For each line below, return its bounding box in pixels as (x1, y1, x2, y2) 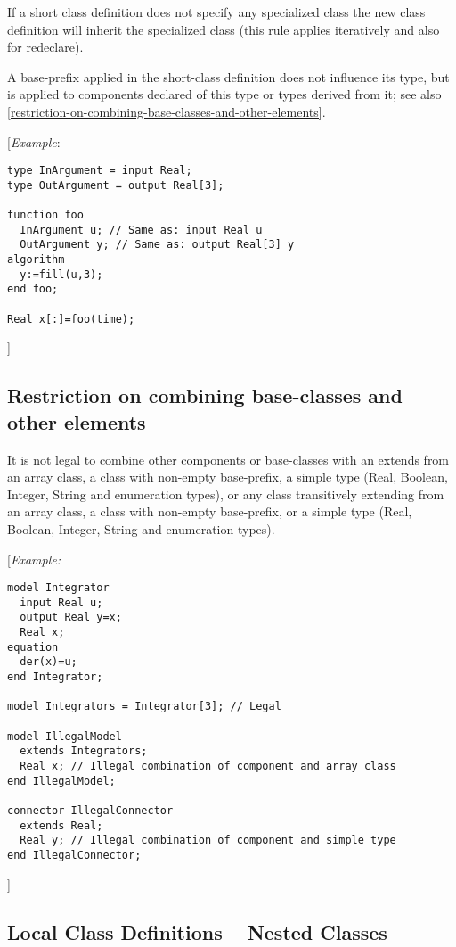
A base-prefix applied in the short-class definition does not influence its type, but (7, 67, 450, 86)
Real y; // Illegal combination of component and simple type (20, 834, 396, 847)
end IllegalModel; (7, 774, 116, 787)
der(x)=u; (20, 655, 77, 669)
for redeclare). (7, 37, 84, 56)
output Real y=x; (20, 611, 122, 624)
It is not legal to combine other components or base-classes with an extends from (7, 449, 450, 468)
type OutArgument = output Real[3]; (7, 178, 224, 192)
